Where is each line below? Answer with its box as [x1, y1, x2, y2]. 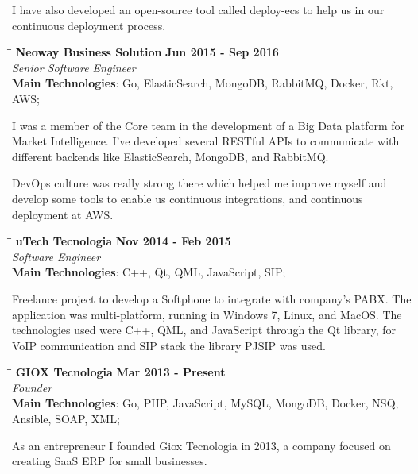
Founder [12, 379, 52, 395]
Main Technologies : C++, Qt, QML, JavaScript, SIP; [12, 264, 286, 280]
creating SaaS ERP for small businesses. [12, 453, 207, 469]
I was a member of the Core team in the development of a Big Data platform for [12, 117, 405, 133]
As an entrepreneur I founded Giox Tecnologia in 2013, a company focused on [12, 437, 391, 453]
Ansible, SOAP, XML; [12, 410, 120, 427]
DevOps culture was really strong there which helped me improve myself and [12, 175, 387, 191]
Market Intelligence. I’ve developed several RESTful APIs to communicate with [12, 133, 400, 149]
